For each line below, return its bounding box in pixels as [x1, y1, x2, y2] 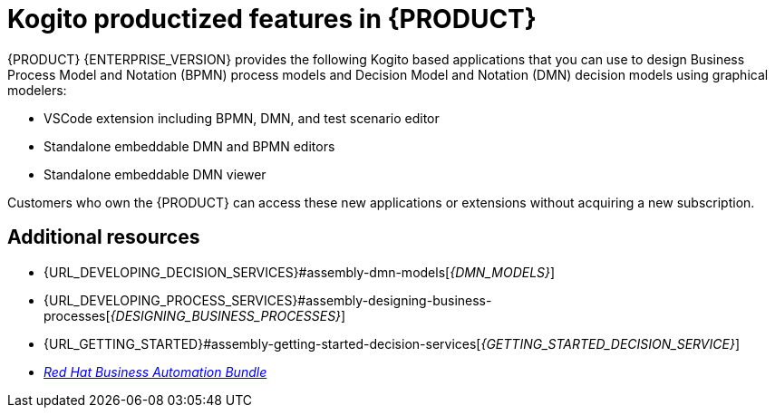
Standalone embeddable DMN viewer [44, 166, 266, 182]
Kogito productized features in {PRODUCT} [7, 4, 537, 34]
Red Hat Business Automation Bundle [44, 363, 267, 380]
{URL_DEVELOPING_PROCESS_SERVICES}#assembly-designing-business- [44, 292, 492, 308]
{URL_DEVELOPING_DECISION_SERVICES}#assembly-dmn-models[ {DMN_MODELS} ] [44, 264, 556, 280]
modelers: [7, 82, 67, 98]
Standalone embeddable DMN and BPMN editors [44, 138, 335, 154]
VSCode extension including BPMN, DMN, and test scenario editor [44, 110, 440, 126]
